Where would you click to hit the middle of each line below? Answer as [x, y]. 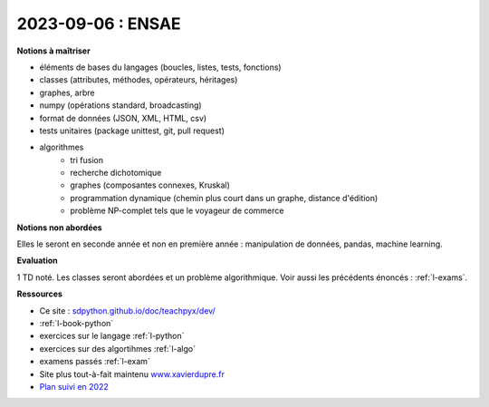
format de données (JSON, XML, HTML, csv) [123, 118]
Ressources [40, 294]
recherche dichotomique [116, 173]
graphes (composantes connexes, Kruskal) [150, 185]
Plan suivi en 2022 [74, 386]
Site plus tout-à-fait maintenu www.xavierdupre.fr [132, 374]
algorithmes [62, 147]
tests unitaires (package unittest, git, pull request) [132, 131]
